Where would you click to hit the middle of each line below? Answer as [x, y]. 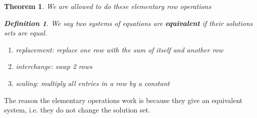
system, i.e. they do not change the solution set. [77, 110]
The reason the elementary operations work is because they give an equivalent [123, 100]
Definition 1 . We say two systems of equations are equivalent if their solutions [128, 23]
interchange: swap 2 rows [54, 66]
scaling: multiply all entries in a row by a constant [93, 83]
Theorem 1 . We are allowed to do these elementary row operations [108, 6]
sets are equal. [26, 33]
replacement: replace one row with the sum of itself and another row [120, 49]
